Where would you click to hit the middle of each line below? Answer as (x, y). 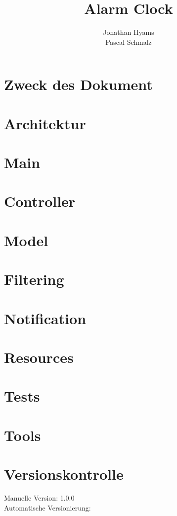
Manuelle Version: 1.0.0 (39, 498)
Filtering (34, 279)
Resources (39, 357)
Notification (45, 318)
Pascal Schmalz (129, 42)
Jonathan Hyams (129, 32)
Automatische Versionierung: (47, 507)
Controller (40, 201)
